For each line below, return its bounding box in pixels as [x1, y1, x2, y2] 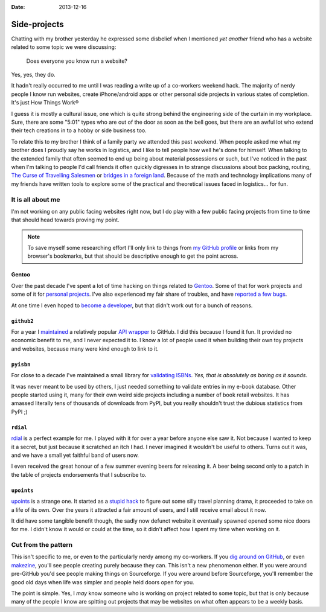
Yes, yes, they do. [11, 71, 56, 78]
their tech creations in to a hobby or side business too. [11, 127, 147, 134]
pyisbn [11, 361, 31, 368]
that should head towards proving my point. [11, 216, 120, 223]
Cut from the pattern [11, 541, 72, 549]
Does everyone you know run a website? [26, 57, 128, 65]
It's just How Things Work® [11, 99, 79, 106]
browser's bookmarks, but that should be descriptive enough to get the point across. [27, 252, 238, 260]
